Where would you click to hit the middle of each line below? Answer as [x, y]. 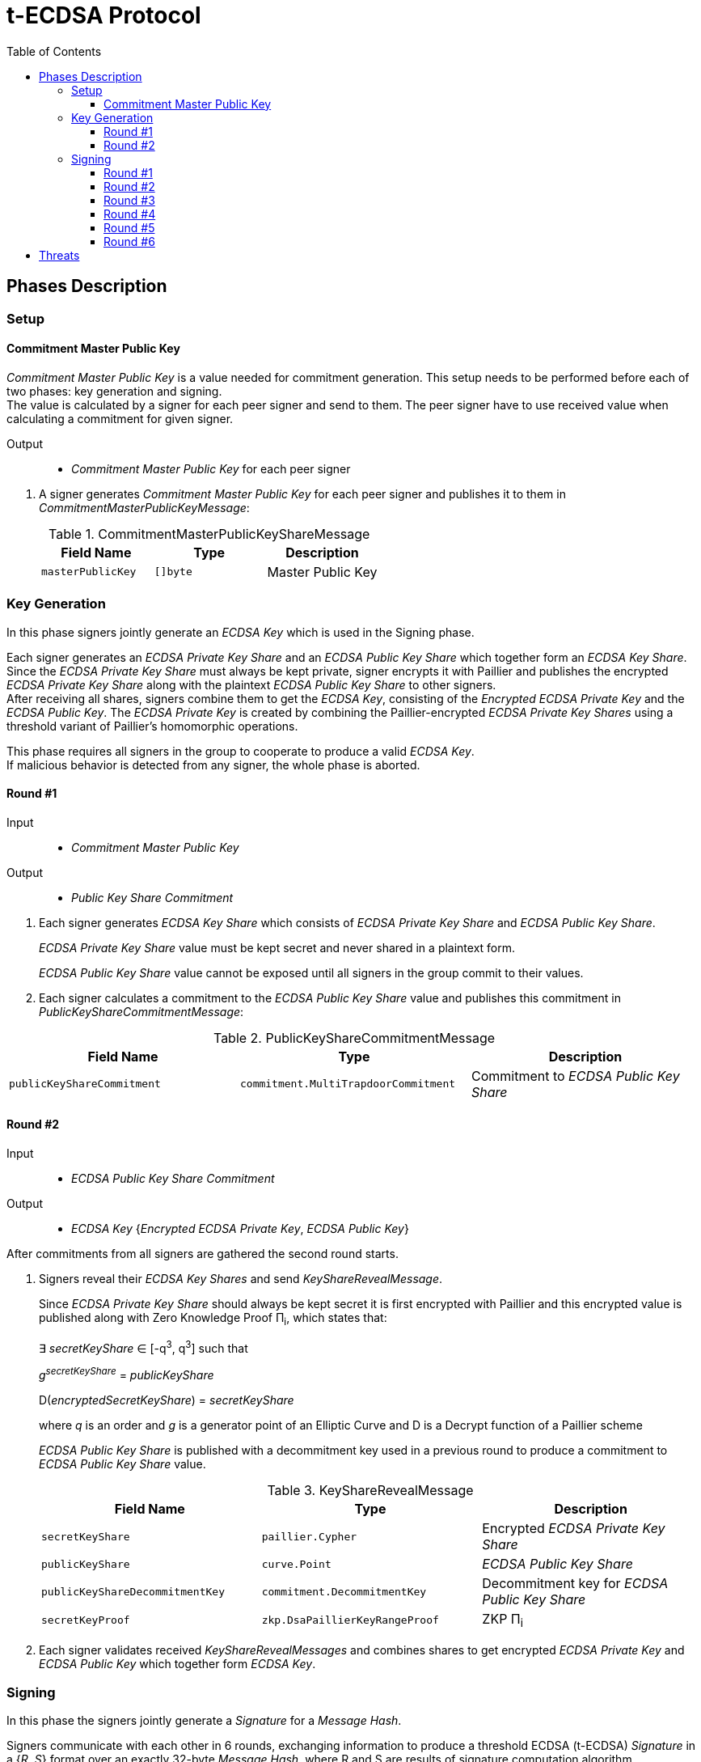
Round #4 [130, 214]
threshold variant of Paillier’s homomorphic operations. [152, 726]
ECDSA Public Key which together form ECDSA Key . [177, 1664]
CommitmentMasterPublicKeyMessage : [144, 507]
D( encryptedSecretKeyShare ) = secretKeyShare [167, 1400]
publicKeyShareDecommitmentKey [133, 1591]
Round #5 [129, 227]
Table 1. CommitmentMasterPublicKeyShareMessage [209, 534]
